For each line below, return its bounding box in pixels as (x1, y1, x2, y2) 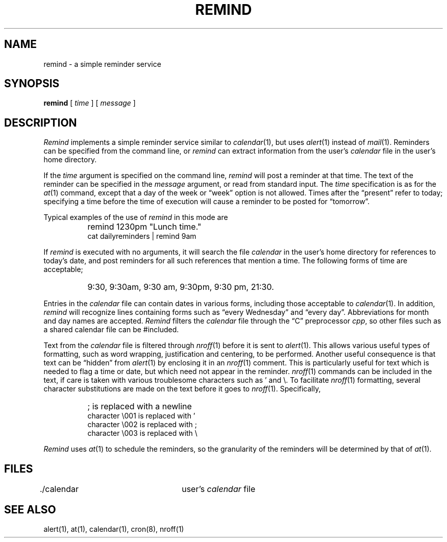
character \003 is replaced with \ (87, 429, 197, 438)
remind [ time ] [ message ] (43, 98, 136, 108)
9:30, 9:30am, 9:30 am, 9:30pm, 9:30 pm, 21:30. (87, 282, 274, 292)
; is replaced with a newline (87, 401, 192, 412)
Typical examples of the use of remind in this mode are (43, 213, 228, 222)
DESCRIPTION (4, 116, 77, 129)
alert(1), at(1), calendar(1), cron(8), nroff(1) (43, 524, 184, 533)
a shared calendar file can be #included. (43, 325, 179, 334)
